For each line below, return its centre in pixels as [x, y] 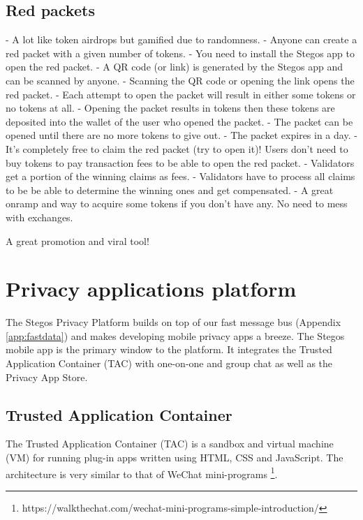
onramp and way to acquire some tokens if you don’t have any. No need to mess [177, 203]
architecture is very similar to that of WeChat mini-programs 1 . [142, 473]
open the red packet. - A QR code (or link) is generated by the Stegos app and [175, 67]
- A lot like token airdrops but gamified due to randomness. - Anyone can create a [181, 39]
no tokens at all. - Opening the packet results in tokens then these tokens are [170, 108]
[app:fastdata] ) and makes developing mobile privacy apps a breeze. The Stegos [175, 335]
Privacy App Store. [47, 377]
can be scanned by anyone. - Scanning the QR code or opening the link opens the [180, 80]
